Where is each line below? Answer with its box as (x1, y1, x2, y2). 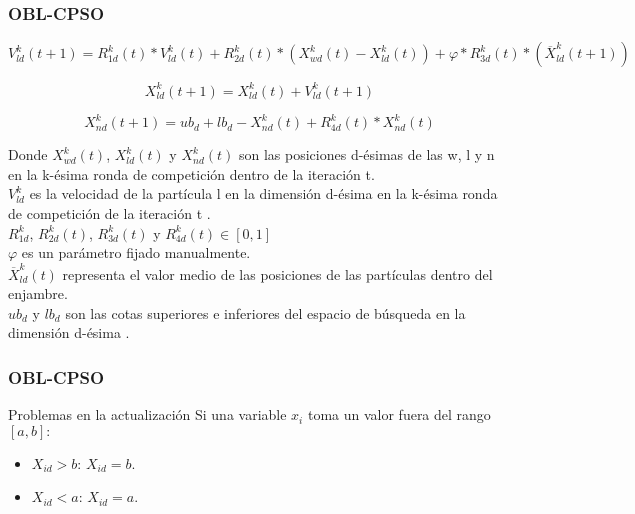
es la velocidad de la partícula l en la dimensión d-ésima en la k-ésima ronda (29, 183, 498, 204)
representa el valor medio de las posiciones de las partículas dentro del (62, 263, 493, 284)
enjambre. (8, 283, 68, 304)
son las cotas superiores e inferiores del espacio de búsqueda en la (65, 302, 466, 323)
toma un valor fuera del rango (307, 404, 491, 425)
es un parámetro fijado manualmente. (21, 242, 251, 263)
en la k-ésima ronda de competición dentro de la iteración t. (8, 163, 375, 184)
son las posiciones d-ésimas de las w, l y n (238, 144, 495, 165)
